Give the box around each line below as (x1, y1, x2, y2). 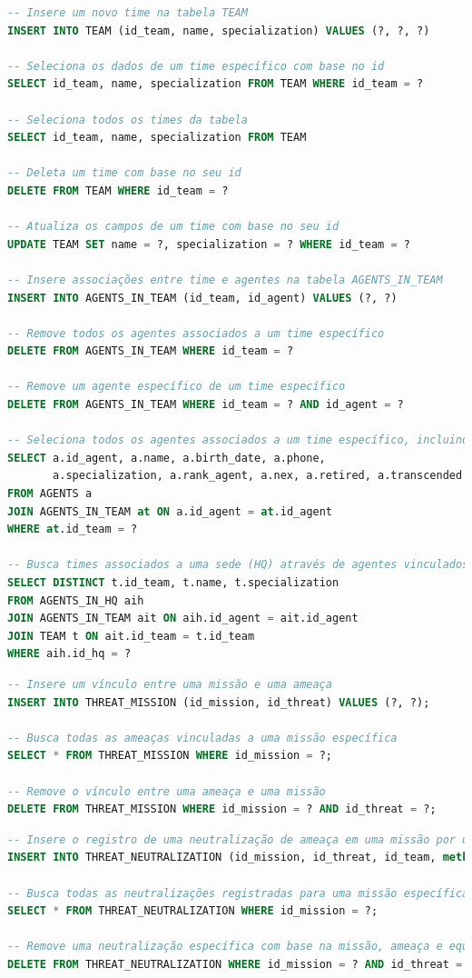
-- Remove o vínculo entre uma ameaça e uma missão (7, 784, 326, 798)
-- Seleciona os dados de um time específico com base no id (7, 59, 385, 73)
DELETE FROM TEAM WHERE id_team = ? (7, 184, 229, 197)
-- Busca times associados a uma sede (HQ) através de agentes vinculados (7, 558, 469, 572)
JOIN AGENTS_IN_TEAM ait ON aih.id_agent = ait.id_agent (7, 612, 359, 625)
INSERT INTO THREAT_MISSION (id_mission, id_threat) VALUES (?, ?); (7, 695, 430, 709)
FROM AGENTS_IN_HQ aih (7, 594, 144, 607)
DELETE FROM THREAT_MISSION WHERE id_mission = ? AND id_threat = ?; (7, 803, 437, 816)
